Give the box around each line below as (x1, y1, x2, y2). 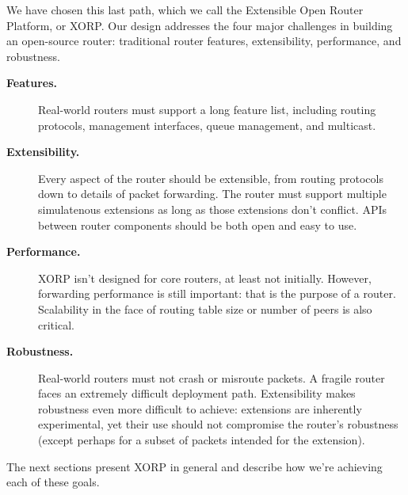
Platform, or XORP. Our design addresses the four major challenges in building (6, 17, 393, 33)
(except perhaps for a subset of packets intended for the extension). (38, 432, 365, 448)
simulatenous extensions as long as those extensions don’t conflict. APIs (38, 200, 387, 217)
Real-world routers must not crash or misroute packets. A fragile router (38, 369, 385, 386)
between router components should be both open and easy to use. (38, 216, 357, 233)
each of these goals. (6, 474, 100, 490)
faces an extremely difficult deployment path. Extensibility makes (38, 385, 356, 402)
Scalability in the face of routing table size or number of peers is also (38, 300, 372, 317)
